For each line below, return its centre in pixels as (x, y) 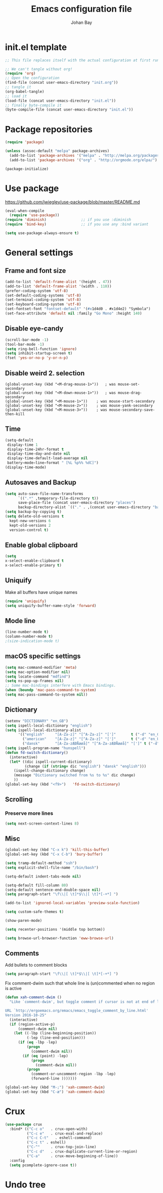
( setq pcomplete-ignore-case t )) (43, 1165)
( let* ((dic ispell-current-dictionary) (51, 762)
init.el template (36, 47)
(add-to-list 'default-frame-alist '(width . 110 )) (58, 286)
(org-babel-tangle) (25, 92)
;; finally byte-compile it (33, 105)
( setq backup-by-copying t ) (33, 512)
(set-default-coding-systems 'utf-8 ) (43, 295)
